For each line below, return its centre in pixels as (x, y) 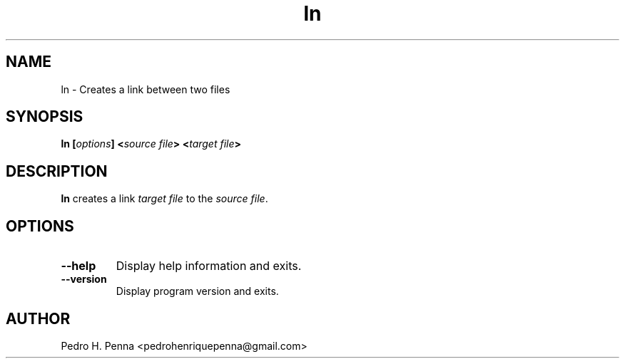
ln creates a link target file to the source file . (164, 199)
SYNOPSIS (45, 117)
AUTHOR (38, 318)
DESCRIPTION (57, 171)
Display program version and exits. (197, 291)
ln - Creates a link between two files (146, 89)
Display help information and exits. (209, 266)
